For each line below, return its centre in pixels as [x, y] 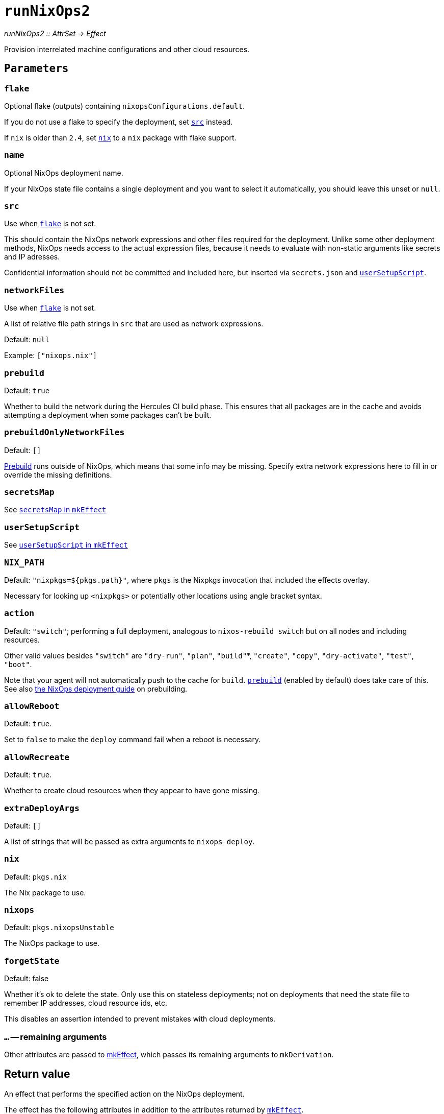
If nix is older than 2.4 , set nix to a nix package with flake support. [120, 137]
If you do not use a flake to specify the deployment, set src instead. [119, 122]
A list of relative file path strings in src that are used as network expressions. [134, 324]
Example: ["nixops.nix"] [51, 355]
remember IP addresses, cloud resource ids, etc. [86, 1003]
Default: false [27, 979]
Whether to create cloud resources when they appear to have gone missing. [132, 791]
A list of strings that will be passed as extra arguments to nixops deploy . [129, 841]
